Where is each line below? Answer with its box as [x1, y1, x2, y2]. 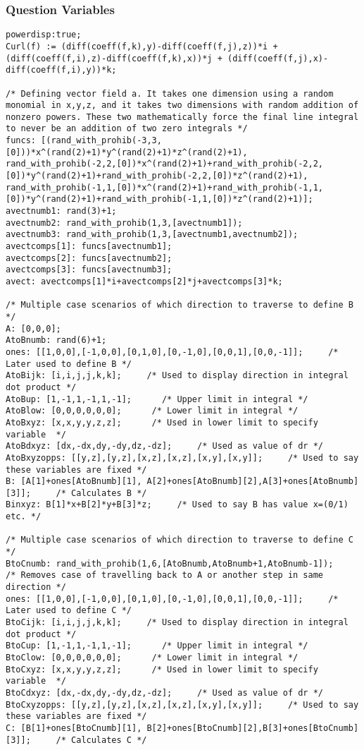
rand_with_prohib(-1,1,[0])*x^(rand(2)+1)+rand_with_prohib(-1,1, [6, 182, 324, 193]
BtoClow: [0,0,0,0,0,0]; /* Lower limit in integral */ [6, 653, 299, 663]
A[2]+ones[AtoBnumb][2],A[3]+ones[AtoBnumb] [146, 476, 359, 487]
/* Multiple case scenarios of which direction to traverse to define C [6, 535, 353, 545]
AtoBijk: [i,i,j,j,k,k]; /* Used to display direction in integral [6, 370, 349, 381]
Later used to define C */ [6, 605, 132, 616]
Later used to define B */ [6, 358, 132, 369]
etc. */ [6, 512, 42, 522]
